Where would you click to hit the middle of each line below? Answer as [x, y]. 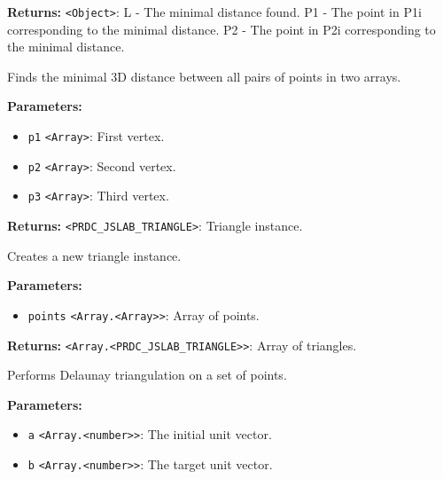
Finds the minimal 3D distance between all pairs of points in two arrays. [204, 76]
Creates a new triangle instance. [94, 255]
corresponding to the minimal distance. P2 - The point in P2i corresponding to [221, 29]
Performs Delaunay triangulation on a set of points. [147, 375]
